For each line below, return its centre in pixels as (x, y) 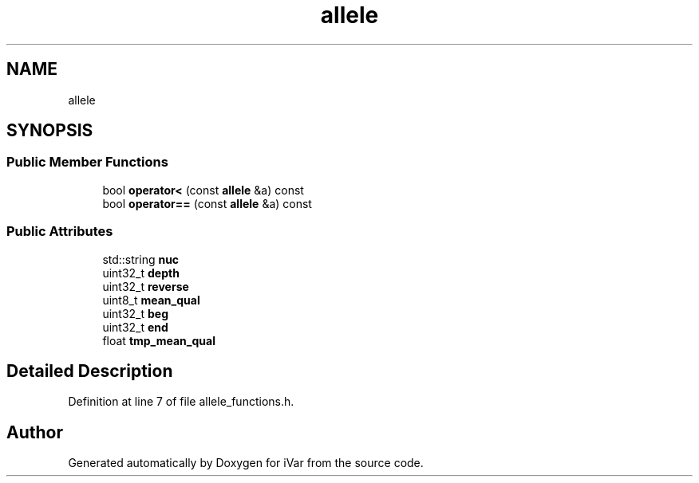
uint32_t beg (136, 313)
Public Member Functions (87, 162)
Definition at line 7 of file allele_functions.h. (181, 402)
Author (35, 432)
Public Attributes (60, 232)
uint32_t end (135, 327)
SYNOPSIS (50, 131)
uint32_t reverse (146, 286)
